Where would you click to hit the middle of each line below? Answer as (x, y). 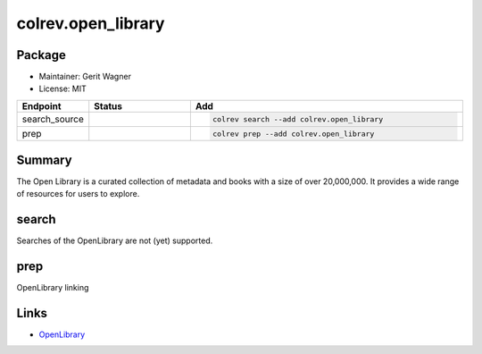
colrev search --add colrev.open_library (298, 119)
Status (108, 105)
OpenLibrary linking (53, 288)
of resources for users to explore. (78, 194)
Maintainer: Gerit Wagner (85, 77)
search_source (53, 119)
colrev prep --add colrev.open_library (294, 134)
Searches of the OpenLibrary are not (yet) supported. (115, 240)
